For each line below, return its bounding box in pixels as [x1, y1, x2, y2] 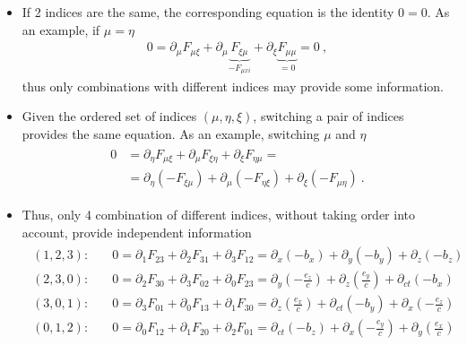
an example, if [22, 20, 100, 39]
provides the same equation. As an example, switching [22, 124, 320, 142]
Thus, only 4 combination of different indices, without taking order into [22, 205, 415, 224]
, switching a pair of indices [253, 107, 404, 125]
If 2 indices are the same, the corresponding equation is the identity [22, 3, 394, 21]
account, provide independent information [22, 222, 252, 241]
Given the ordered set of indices [22, 107, 197, 125]
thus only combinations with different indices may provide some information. [22, 76, 445, 95]
